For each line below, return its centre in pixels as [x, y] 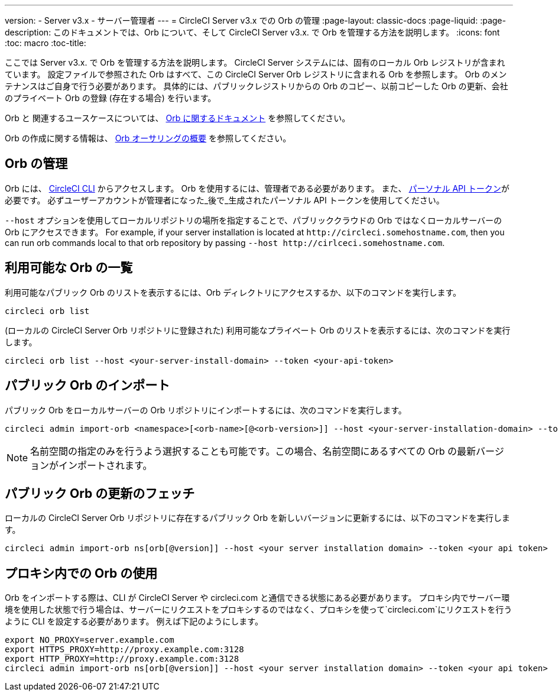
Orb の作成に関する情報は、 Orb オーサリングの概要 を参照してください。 [148, 138]
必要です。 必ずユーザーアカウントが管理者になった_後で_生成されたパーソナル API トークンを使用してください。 [225, 200]
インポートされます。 [106, 465]
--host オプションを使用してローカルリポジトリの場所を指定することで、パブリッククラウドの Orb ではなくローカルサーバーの [254, 220]
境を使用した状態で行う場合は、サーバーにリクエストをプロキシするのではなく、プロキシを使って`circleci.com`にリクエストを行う [259, 610]
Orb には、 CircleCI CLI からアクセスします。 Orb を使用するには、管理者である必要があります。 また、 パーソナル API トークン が [257, 188]
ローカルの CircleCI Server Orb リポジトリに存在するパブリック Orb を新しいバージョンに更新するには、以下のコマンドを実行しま [257, 518]
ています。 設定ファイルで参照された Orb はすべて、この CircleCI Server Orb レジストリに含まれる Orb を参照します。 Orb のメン [256, 74]
